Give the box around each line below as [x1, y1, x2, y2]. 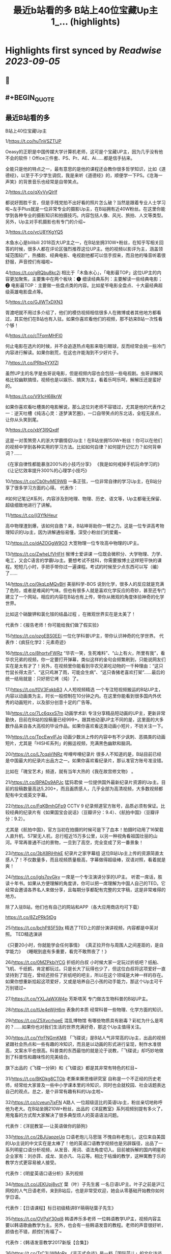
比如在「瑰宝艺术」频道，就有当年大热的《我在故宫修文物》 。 [5, 768, 136, 774]
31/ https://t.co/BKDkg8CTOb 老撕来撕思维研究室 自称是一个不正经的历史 [5, 1075, 157, 1082]
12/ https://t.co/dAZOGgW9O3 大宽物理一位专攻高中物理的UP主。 [5, 540, 142, 546]
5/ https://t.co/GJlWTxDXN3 [5, 299, 63, 305]
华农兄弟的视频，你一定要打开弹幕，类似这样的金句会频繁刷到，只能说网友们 [5, 656, 166, 663]
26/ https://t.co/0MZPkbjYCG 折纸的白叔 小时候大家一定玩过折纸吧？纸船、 [5, 959, 162, 965]
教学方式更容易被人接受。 [5, 1159, 59, 1165]
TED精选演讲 [15, 931, 42, 937]
